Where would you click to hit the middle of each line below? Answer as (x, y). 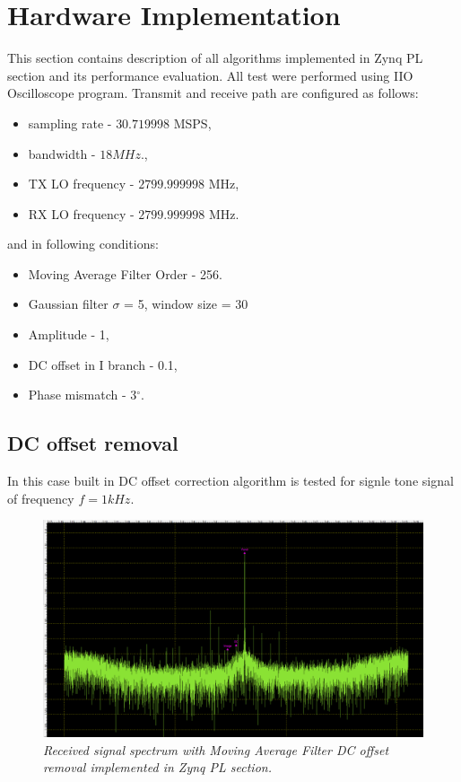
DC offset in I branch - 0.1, (103, 364)
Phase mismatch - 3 (83, 395)
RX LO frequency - (81, 213)
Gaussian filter (68, 304)
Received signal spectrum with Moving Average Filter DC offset (216, 749)
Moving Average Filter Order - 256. (125, 273)
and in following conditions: (83, 244)
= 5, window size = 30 (186, 304)
